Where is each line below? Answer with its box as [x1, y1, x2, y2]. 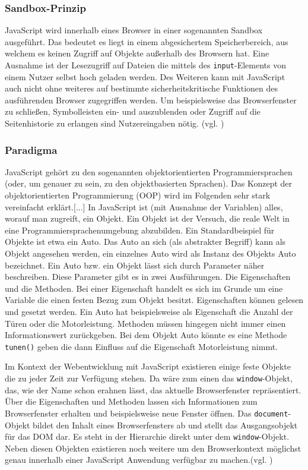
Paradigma [5, 142, 58, 157]
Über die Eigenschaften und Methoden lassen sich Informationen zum [5, 395, 258, 408]
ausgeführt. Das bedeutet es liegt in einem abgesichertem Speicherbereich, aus [5, 35, 288, 48]
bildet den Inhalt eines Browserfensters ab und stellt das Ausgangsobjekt [33, 418, 298, 431]
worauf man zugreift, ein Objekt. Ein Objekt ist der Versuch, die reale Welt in [5, 212, 290, 225]
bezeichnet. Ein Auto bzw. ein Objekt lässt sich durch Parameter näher [5, 258, 265, 271]
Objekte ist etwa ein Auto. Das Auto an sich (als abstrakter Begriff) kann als [5, 235, 286, 248]
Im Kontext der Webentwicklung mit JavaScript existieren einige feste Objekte [5, 360, 291, 373]
